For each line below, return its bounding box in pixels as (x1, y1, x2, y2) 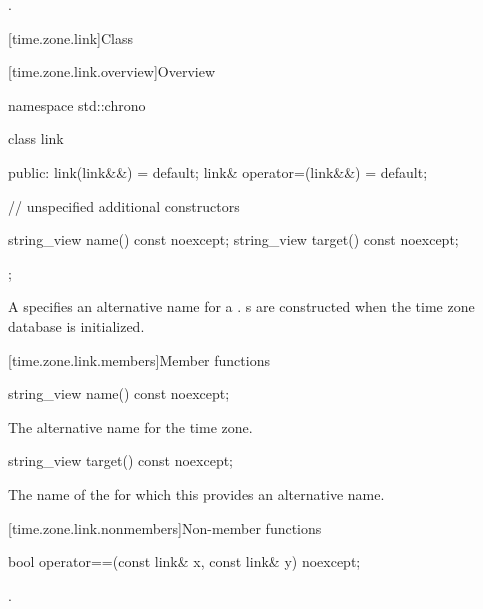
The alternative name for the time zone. (8, 416, 253, 437)
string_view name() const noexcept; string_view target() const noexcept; (8, 229, 459, 250)
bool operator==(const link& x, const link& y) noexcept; (8, 551, 361, 572)
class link (8, 128, 64, 149)
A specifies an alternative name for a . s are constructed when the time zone (8, 296, 475, 317)
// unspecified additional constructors (8, 195, 240, 216)
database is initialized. (8, 315, 145, 336)
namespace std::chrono (8, 94, 146, 115)
